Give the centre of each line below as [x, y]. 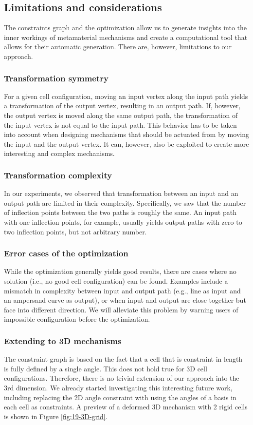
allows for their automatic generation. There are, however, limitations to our [118, 47]
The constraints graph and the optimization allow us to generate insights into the [126, 28]
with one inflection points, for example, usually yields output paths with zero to [123, 222]
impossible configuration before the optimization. [77, 319]
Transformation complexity [58, 175]
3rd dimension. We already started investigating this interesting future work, [118, 387]
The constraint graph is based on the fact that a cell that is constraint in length [123, 359]
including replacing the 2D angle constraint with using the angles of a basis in [120, 397]
